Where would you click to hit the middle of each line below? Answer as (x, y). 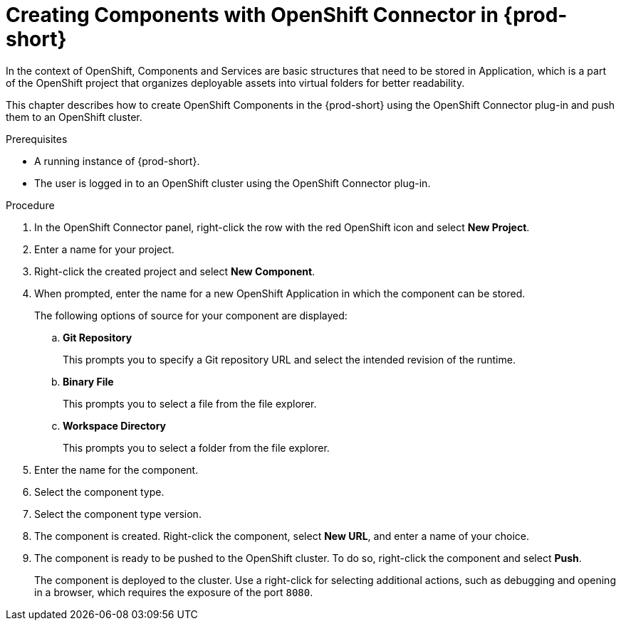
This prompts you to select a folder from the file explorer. (196, 447)
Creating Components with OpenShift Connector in (252, 15)
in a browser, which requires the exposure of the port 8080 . (174, 592)
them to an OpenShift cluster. (74, 117)
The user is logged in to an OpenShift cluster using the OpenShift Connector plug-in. (233, 183)
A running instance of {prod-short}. (117, 161)
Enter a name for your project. (104, 249)
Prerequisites (37, 139)
